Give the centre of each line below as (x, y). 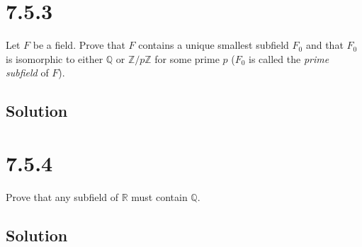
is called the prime (289, 58)
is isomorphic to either (55, 58)
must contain (159, 196)
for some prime (187, 58)
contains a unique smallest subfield (214, 45)
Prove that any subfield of (62, 196)
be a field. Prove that (79, 45)
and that (324, 45)
